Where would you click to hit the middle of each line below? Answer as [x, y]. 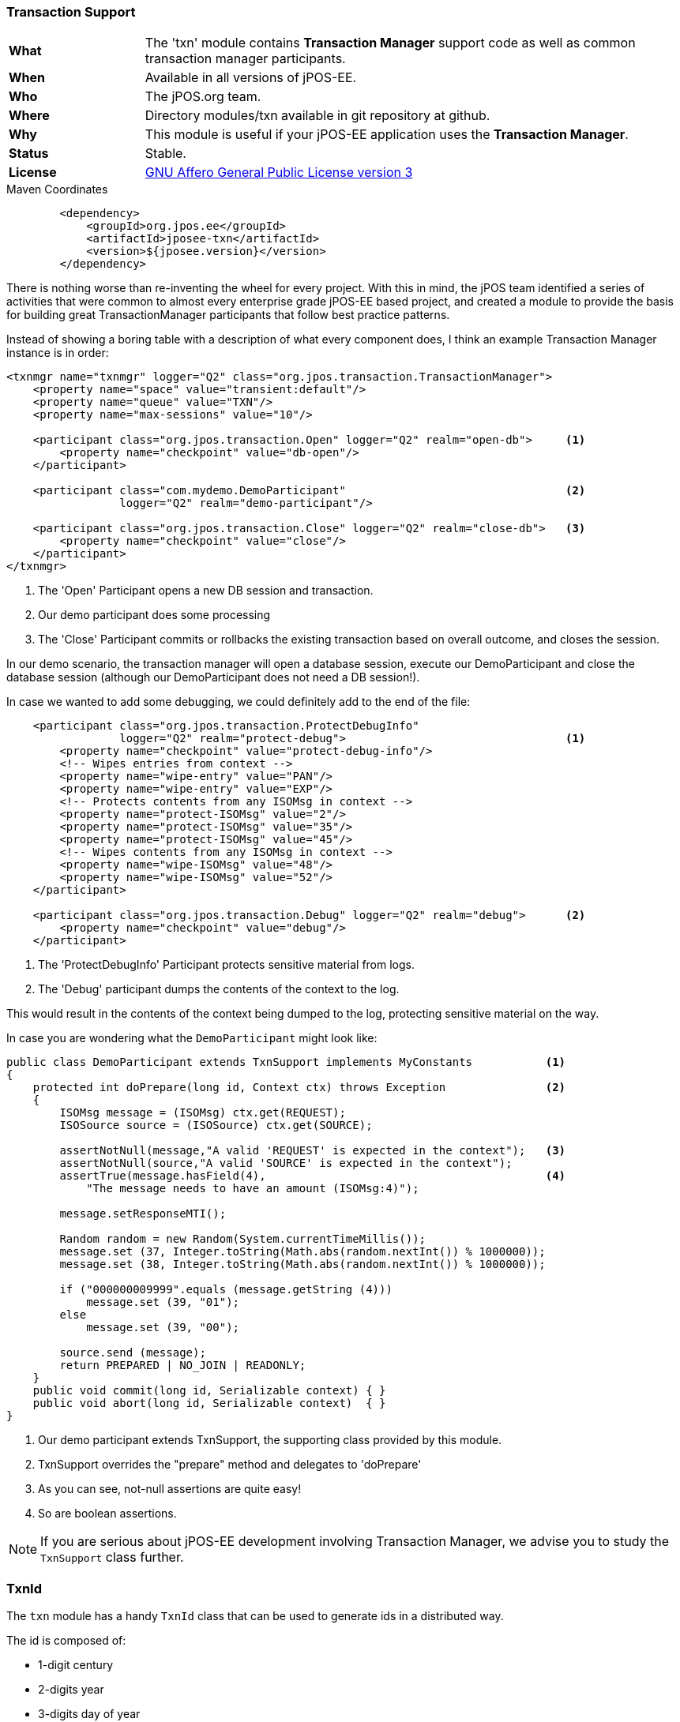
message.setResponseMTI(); [143, 1214]
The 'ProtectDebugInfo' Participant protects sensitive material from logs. [226, 965]
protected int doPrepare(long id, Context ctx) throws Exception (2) [299, 1088]
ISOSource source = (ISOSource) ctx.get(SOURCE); [216, 1125]
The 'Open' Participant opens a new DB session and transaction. [206, 591]
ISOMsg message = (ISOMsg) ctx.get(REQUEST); [203, 1113]
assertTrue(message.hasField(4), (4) [313, 1176]
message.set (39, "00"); [163, 1328]
